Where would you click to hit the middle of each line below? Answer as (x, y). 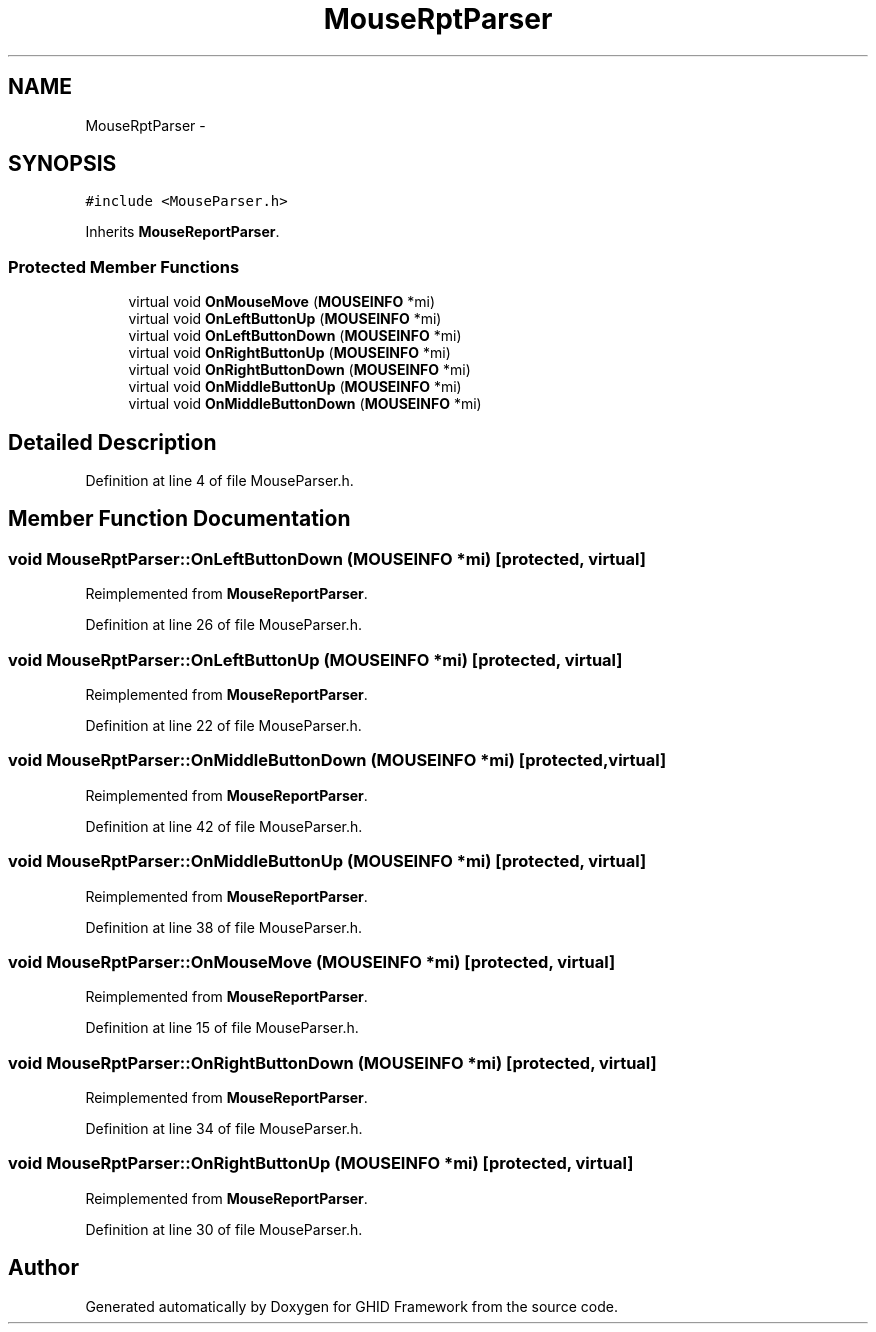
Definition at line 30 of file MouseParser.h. (224, 1229)
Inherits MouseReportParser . (182, 232)
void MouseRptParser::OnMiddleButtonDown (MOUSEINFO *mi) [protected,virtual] (337, 760)
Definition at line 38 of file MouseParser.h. (224, 927)
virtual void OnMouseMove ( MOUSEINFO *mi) (282, 302)
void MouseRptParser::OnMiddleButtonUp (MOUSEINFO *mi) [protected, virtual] (327, 861)
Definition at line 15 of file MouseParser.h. (222, 1028)
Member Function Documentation (179, 519)
